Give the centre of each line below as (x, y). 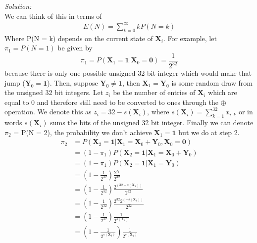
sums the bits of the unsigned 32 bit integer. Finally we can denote (152, 122)
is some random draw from (212, 82)
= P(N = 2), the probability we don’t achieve (83, 132)
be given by (75, 48)
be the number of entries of (154, 92)
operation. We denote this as (48, 112)
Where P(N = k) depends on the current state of (79, 38)
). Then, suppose (73, 82)
